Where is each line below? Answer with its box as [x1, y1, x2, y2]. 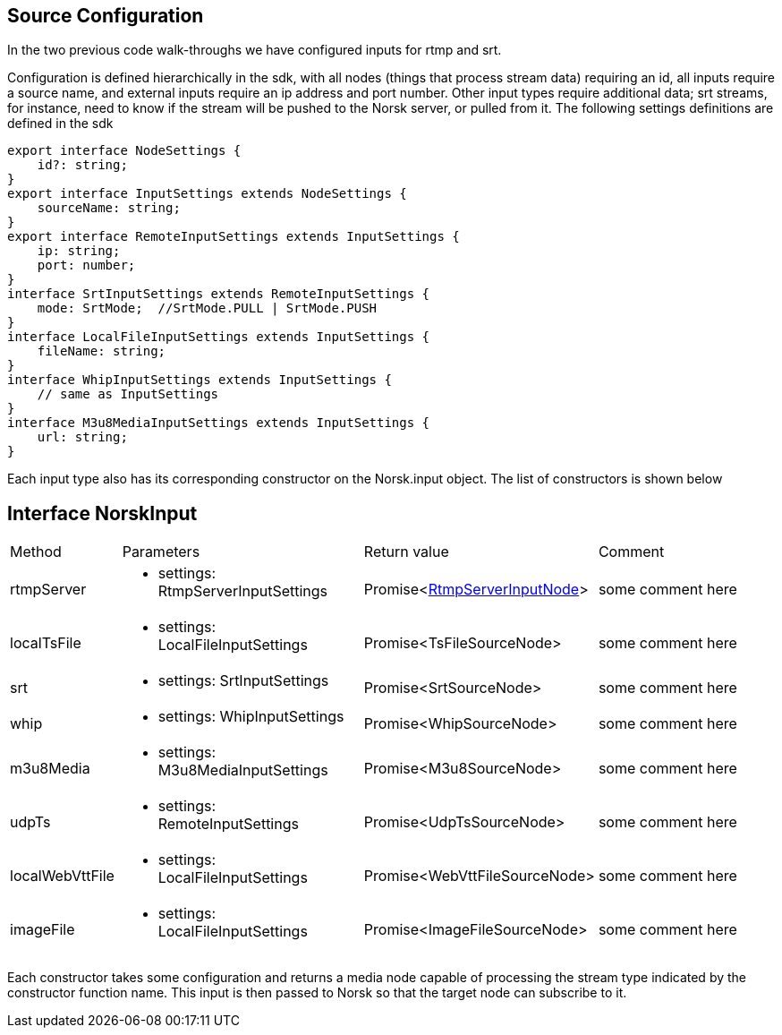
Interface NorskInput [7, 501, 198, 525]
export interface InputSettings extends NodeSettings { [7, 186, 407, 201]
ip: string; [37, 244, 121, 259]
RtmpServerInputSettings [157, 582, 328, 601]
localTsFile [10, 634, 81, 653]
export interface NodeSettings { [7, 143, 242, 158]
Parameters [122, 543, 200, 561]
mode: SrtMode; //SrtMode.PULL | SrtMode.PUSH [37, 301, 378, 316]
